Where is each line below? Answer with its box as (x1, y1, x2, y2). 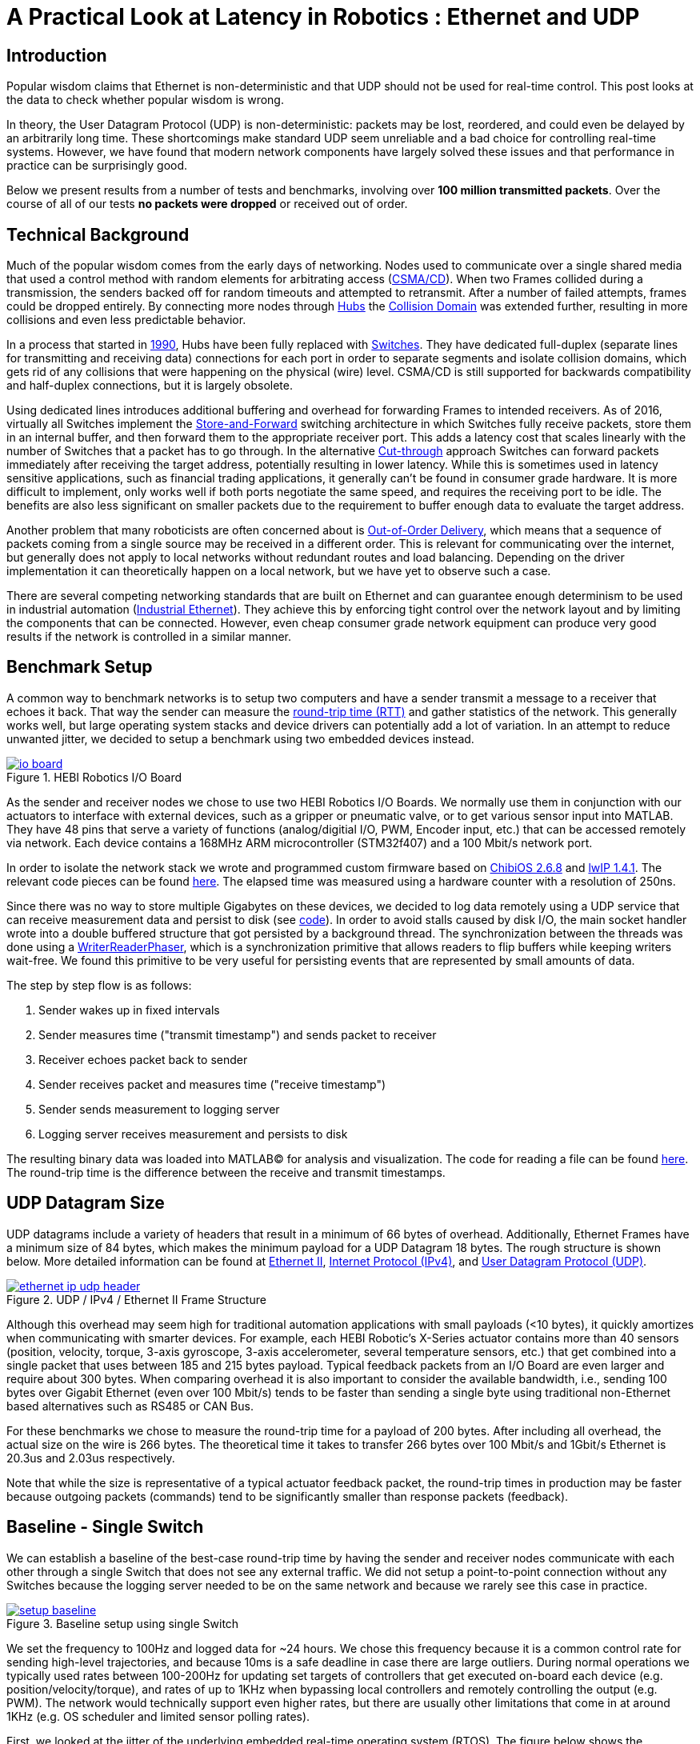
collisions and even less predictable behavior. (6, 313, 246, 327)
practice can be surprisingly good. (6, 158, 188, 173)
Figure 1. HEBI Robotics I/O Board (6, 770, 182, 784)
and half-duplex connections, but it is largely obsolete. (6, 378, 293, 393)
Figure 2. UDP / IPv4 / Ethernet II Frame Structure (6, 1292, 266, 1306)
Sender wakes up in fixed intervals (38, 1002, 220, 1017)
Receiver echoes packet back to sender (38, 1052, 248, 1066)
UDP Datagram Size (6, 1193, 165, 1214)
